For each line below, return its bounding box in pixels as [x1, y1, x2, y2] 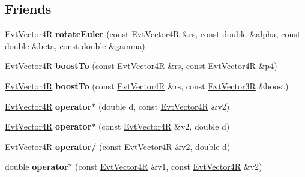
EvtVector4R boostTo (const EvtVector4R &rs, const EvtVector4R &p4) [5, 59, 277, 72]
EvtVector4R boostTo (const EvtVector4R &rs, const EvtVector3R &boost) [5, 79, 289, 92]
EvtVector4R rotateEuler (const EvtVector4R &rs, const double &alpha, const [5, 28, 301, 40]
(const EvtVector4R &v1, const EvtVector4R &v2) [75, 160, 262, 173]
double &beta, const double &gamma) [5, 39, 145, 52]
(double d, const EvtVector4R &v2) [98, 100, 230, 112]
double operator [5, 160, 68, 173]
